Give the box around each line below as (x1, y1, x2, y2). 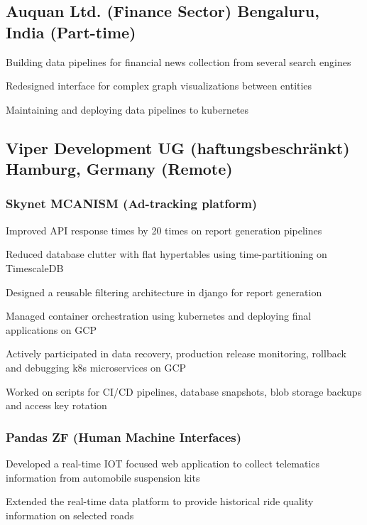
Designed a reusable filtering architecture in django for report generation (6, 284, 322, 299)
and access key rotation (6, 398, 107, 413)
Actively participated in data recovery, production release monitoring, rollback (6, 346, 346, 361)
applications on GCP (6, 322, 97, 337)
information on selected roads (6, 507, 134, 522)
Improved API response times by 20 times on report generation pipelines (6, 222, 322, 237)
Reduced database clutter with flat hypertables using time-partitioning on (6, 247, 327, 261)
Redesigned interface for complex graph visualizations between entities (6, 78, 312, 93)
